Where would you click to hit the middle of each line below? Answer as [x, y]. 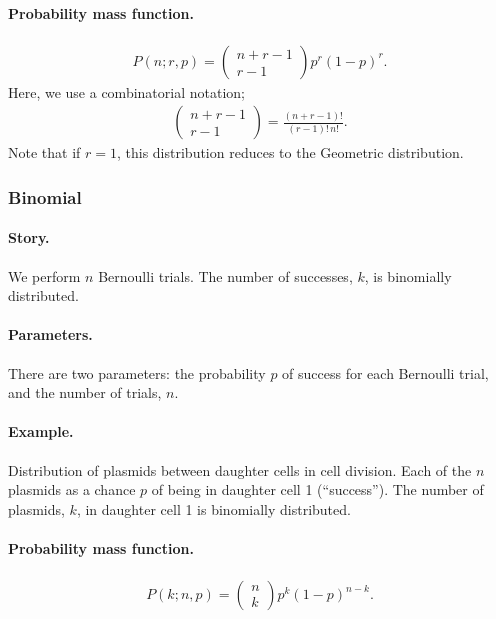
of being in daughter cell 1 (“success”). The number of [317, 489]
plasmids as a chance [72, 489]
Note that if [44, 152]
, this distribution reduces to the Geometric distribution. [290, 152]
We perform [44, 275]
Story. [29, 237]
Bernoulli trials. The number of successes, [225, 275]
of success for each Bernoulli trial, [385, 372]
